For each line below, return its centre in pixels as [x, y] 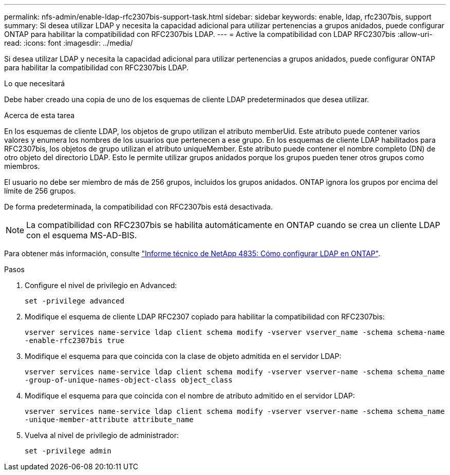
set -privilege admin [68, 451]
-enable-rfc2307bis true [74, 340]
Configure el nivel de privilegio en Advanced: [101, 285]
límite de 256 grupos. [40, 191]
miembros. [22, 166]
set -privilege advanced [74, 301]
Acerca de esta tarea [40, 115]
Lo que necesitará [35, 83]
